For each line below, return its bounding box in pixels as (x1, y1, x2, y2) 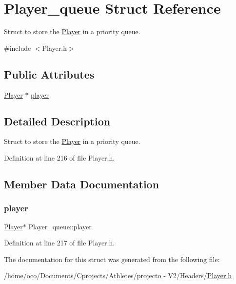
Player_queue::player (28, 221, 92, 231)
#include (4, 42, 31, 53)
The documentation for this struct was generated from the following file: (4, 254, 220, 264)
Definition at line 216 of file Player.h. (4, 152, 115, 162)
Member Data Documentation (4, 176, 159, 191)
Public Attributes (4, 66, 95, 81)
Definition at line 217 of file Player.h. (4, 238, 115, 248)
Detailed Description (4, 113, 111, 128)
